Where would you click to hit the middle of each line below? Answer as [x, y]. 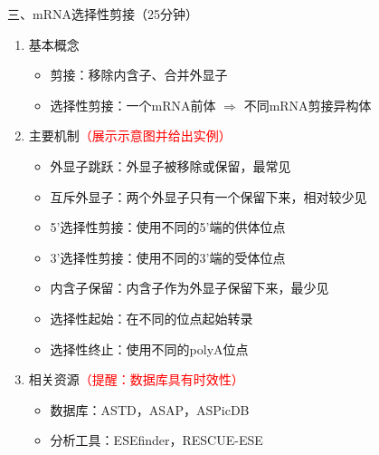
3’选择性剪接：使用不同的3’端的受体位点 [168, 257]
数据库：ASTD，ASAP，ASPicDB [150, 409]
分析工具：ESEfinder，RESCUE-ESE [156, 440]
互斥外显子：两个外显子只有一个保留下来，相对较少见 [208, 196]
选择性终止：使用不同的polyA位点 [149, 349]
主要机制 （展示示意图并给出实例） [130, 136]
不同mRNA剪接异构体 [308, 105]
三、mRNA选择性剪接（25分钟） [103, 14]
